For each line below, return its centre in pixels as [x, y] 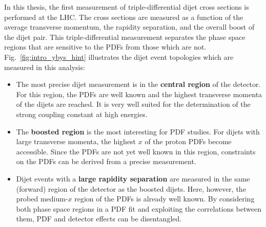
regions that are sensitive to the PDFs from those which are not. [105, 47]
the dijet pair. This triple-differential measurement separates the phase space [125, 37]
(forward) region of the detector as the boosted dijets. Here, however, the [131, 188]
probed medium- [42, 199]
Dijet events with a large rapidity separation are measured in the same [133, 178]
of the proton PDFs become [188, 141]
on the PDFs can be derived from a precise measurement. [106, 161]
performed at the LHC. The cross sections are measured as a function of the [124, 17]
